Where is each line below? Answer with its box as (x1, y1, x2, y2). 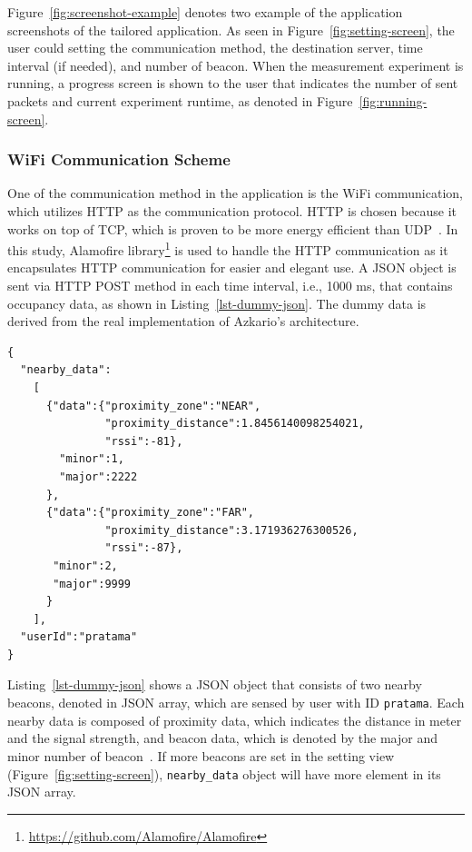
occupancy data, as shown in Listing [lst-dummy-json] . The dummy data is (7, 293, 427, 312)
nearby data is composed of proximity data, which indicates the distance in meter (7, 710, 462, 729)
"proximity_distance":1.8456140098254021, (104, 417, 365, 431)
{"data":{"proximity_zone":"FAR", (45, 506, 255, 520)
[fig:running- (359, 91, 428, 110)
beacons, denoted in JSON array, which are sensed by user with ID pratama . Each (7, 693, 465, 712)
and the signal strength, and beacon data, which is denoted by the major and (7, 728, 438, 748)
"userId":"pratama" (20, 630, 138, 644)
